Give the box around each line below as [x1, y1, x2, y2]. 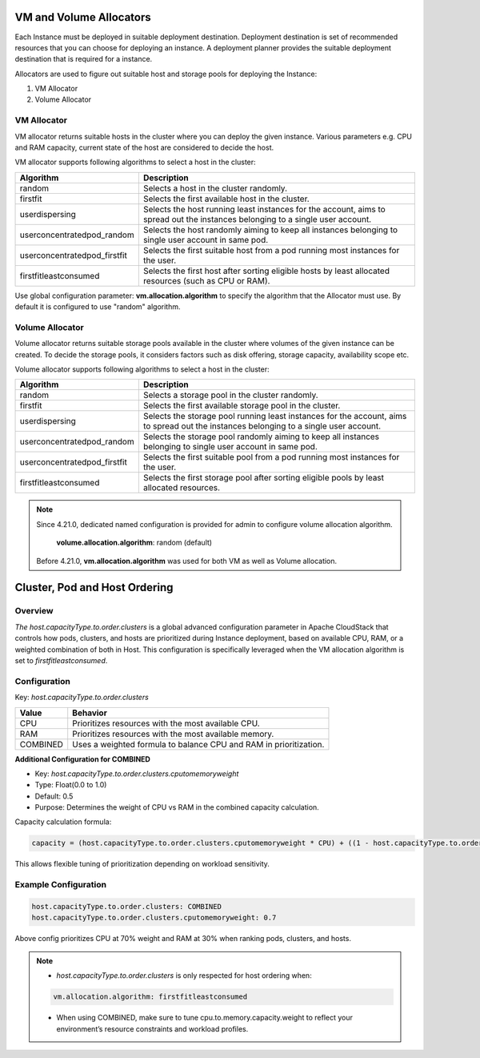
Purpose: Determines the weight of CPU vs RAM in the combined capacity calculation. [34, 803, 319, 812]
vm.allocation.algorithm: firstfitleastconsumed [53, 992, 248, 1001]
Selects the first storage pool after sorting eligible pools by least [142, 473, 384, 484]
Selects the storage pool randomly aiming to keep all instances [142, 431, 380, 442]
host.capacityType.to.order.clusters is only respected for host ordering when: [56, 971, 312, 980]
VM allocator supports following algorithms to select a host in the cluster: [14, 157, 256, 167]
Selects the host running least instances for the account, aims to [142, 203, 386, 215]
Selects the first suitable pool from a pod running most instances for [142, 452, 400, 463]
